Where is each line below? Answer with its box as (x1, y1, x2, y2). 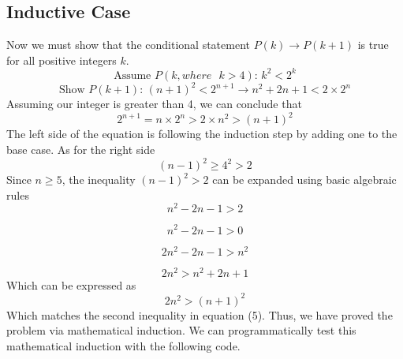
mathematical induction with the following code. (6, 337, 241, 353)
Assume (114, 69, 151, 81)
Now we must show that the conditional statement (6, 36, 250, 53)
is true (357, 36, 389, 53)
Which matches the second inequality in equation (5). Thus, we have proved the (6, 306, 393, 323)
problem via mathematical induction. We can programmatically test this (6, 322, 356, 338)
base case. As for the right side (6, 141, 155, 158)
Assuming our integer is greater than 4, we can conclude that (6, 95, 302, 112)
